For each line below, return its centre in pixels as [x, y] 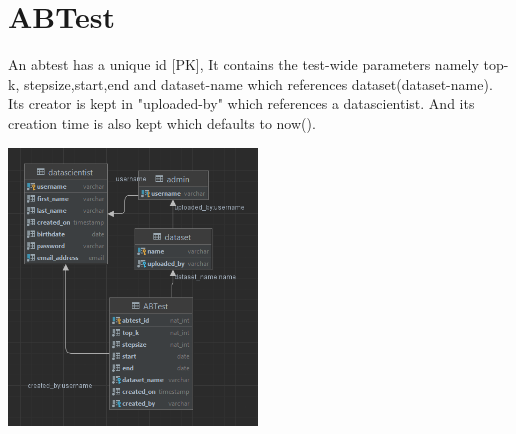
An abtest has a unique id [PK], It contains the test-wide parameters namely [243, 64]
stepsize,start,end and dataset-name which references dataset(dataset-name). [258, 83]
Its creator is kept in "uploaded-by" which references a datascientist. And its [241, 103]
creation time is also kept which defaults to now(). [162, 122]
